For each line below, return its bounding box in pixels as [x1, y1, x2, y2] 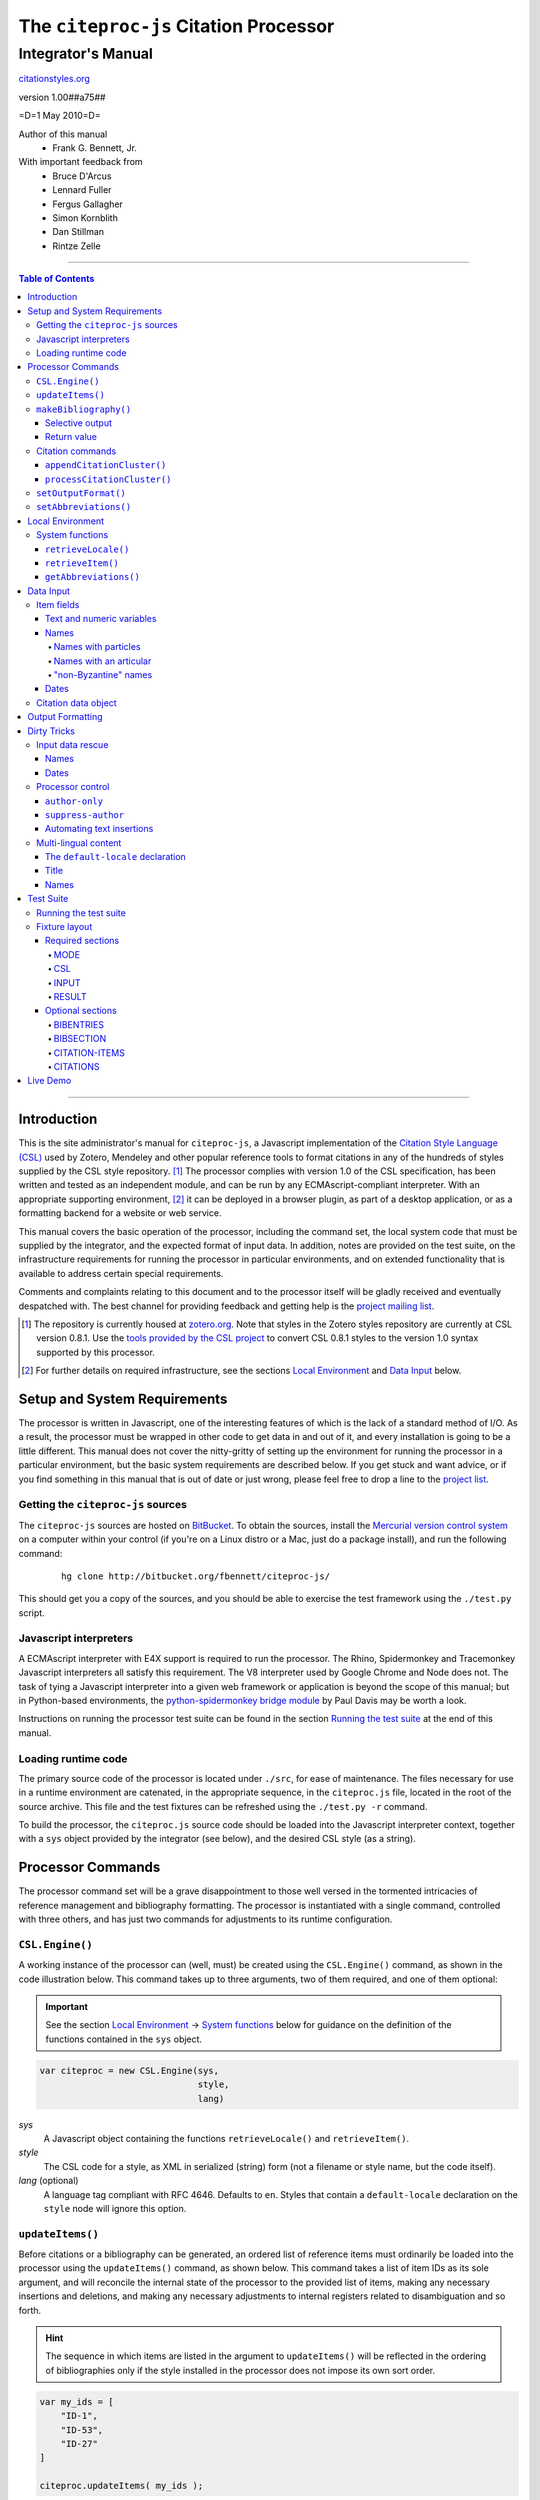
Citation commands [36, 445, 117, 457]
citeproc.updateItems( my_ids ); [39, 2480, 204, 2492]
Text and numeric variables [45, 613, 157, 625]
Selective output [45, 416, 113, 429]
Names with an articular [53, 655, 152, 667]
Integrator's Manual [18, 45, 154, 63]
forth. [18, 2304, 42, 2316]
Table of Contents [18, 273, 95, 285]
